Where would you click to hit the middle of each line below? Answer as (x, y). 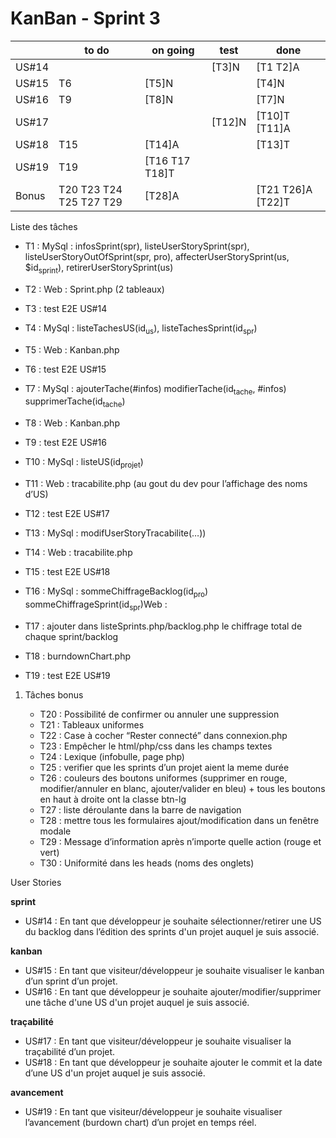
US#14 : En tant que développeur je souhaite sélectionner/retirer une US (173, 921)
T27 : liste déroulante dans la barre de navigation (140, 809)
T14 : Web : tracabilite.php (78, 552)
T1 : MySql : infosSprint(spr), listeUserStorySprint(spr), (137, 246)
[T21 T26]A (284, 189)
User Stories (36, 882)
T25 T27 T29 (90, 202)
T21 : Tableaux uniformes (92, 724)
